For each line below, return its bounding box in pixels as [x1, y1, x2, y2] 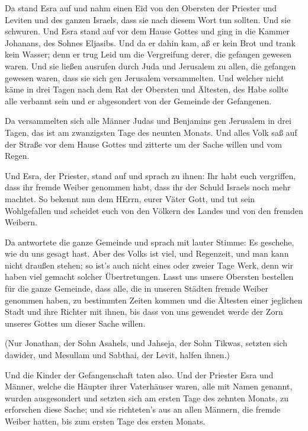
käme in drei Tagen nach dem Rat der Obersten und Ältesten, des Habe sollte [5, 83, 288, 95]
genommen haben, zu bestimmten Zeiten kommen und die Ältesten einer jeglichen [5, 293, 303, 306]
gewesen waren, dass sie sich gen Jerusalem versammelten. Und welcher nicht [5, 71, 284, 84]
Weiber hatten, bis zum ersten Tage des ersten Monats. [5, 415, 206, 427]
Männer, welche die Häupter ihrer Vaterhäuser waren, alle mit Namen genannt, [5, 380, 293, 392]
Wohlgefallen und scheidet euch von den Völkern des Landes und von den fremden [5, 204, 303, 216]
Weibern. [5, 216, 37, 228]
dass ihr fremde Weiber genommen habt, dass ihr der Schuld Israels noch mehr [5, 181, 291, 193]
